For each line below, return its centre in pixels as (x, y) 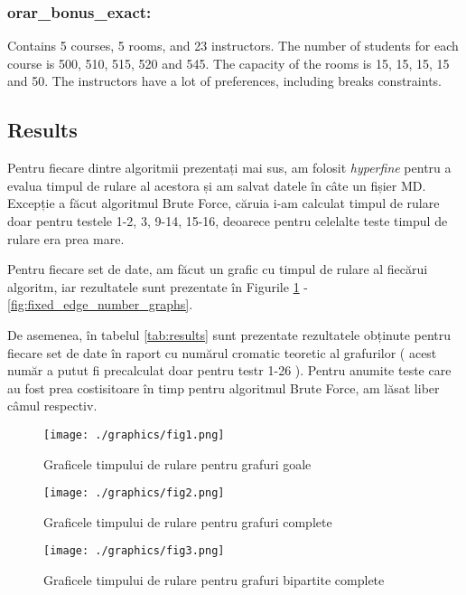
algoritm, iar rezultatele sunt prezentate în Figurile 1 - (158, 286)
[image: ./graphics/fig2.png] (134, 493)
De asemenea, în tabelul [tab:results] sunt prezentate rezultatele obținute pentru (229, 334)
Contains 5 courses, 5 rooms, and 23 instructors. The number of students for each (233, 46)
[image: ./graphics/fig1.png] (134, 434)
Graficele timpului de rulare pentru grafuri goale (177, 463)
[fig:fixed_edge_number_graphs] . (100, 304)
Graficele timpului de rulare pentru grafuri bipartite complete (214, 580)
